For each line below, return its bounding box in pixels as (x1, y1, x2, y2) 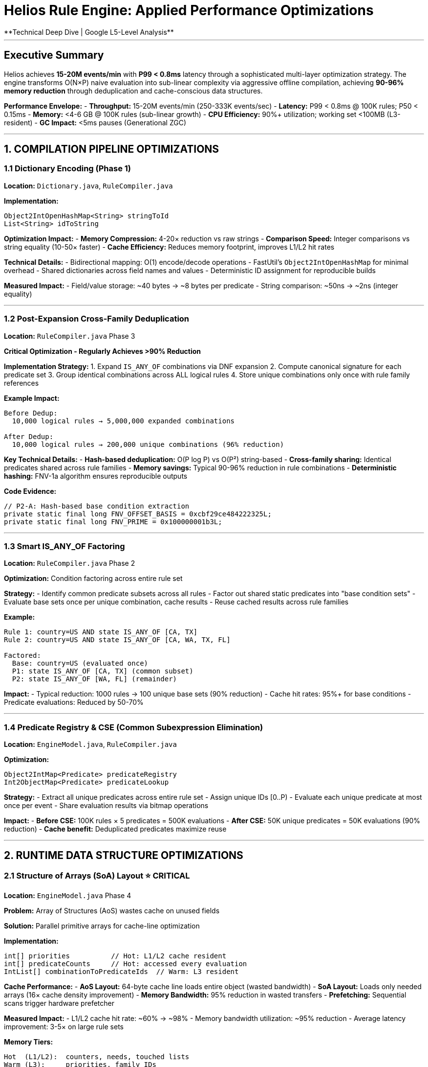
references (4, 378, 39, 387)
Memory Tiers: (4, 1038, 53, 1046)
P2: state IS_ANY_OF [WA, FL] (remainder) (12, 675, 177, 683)
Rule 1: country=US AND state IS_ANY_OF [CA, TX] (4, 628, 198, 636)
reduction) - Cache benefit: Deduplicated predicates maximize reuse (4, 825, 227, 834)
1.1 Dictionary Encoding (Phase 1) (4, 163, 131, 174)
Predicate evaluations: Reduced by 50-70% (4, 698, 144, 707)
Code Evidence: (4, 487, 57, 495)
